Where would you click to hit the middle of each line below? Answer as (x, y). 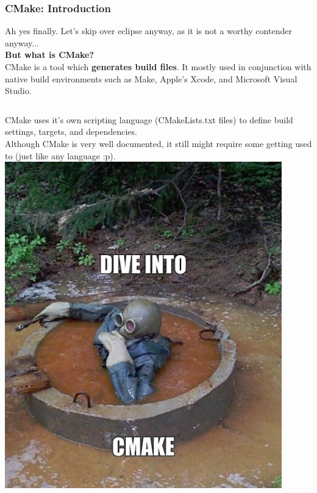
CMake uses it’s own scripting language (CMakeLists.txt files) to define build (149, 119)
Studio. (18, 91)
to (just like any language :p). (60, 155)
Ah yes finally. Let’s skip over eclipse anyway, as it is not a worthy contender (148, 31)
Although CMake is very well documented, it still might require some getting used (158, 143)
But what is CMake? (50, 55)
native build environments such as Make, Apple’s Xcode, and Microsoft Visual (151, 78)
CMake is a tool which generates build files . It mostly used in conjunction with (158, 67)
